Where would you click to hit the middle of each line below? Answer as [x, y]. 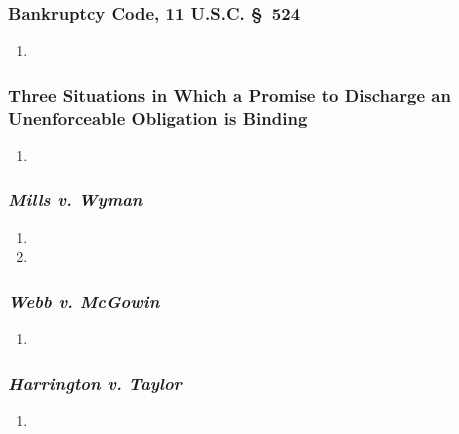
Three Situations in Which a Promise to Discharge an [229, 94]
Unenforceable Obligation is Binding [158, 117]
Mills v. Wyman [75, 199]
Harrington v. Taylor [95, 382]
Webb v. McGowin [84, 300]
